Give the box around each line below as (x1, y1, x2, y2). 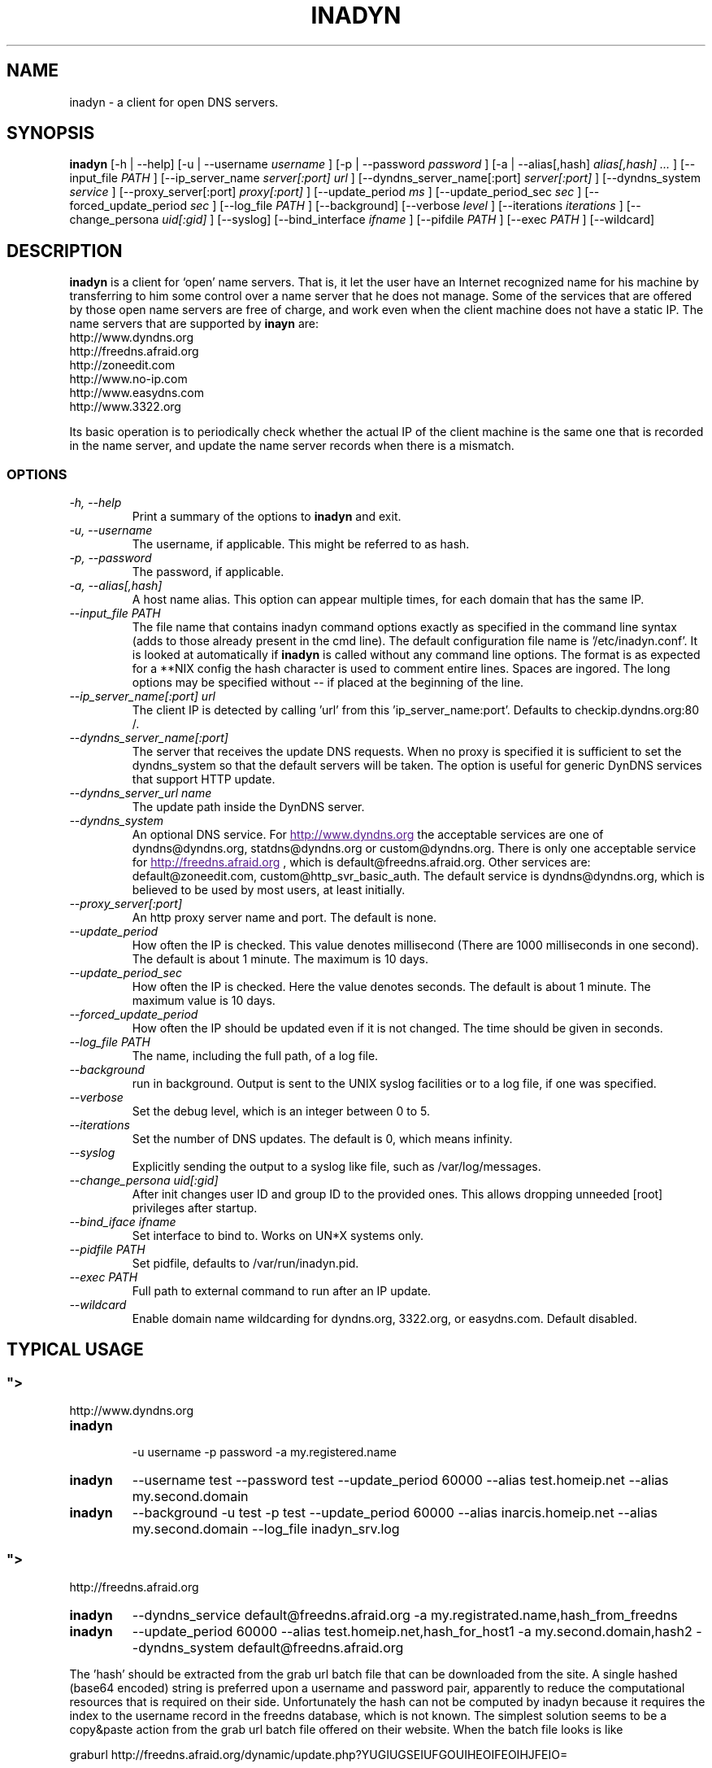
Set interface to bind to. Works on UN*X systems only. (132, 1229, 424, 1243)
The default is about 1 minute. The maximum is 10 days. (132, 952, 428, 967)
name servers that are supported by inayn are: (69, 316, 319, 331)
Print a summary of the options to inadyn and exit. (132, 509, 402, 524)
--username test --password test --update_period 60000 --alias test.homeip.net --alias (132, 1472, 669, 1489)
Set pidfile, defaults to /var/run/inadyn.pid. (132, 1256, 359, 1271)
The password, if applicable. (132, 565, 284, 579)
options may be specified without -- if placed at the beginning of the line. (132, 675, 524, 690)
